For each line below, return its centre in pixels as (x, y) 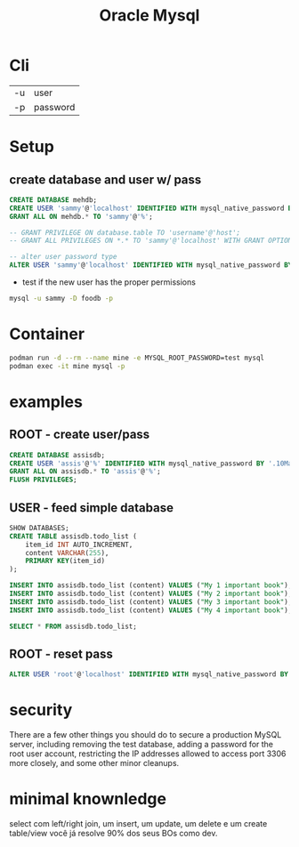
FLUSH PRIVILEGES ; (43, 480)
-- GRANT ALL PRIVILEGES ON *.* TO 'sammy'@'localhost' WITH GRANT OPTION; (153, 241)
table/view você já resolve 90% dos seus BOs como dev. (113, 834)
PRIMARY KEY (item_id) (65, 561)
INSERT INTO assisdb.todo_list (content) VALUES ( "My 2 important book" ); (151, 594)
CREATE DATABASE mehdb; (53, 200)
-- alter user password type (63, 257)
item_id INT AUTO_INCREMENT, (79, 544)
